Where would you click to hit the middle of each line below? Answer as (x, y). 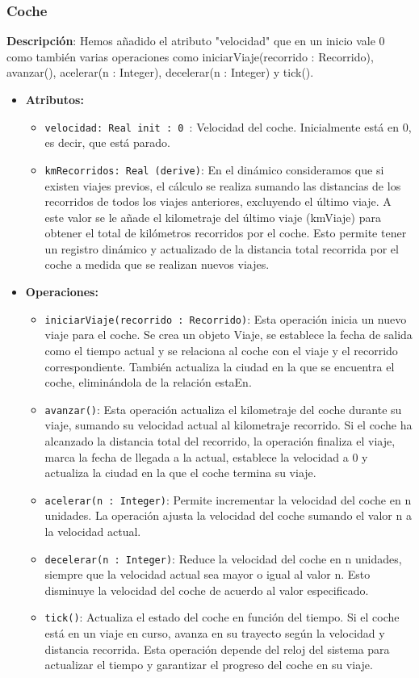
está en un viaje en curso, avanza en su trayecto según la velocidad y (215, 633)
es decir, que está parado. (107, 142)
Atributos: (54, 99)
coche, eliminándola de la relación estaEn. (148, 382)
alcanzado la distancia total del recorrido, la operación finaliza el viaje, (220, 440)
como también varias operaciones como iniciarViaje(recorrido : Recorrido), (190, 56)
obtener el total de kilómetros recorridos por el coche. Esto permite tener (226, 233)
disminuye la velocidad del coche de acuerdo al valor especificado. (207, 590)
